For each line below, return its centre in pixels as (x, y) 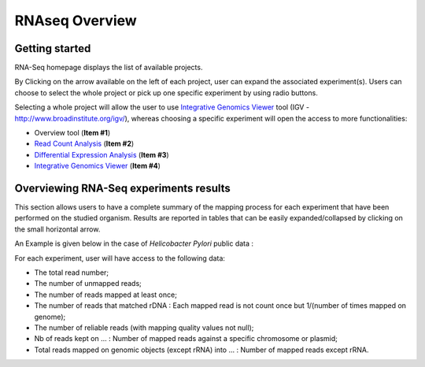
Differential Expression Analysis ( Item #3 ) (102, 154)
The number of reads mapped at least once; (105, 295)
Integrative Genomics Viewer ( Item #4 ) (98, 166)
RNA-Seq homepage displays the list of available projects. (109, 68)
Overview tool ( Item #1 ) (72, 133)
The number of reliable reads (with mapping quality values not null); (144, 328)
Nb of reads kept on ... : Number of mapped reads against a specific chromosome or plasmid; (186, 339)
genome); (50, 317)
